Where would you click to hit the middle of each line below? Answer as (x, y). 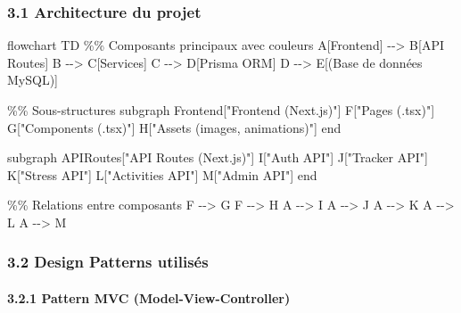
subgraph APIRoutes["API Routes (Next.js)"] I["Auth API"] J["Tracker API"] (218, 157)
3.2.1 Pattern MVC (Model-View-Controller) (149, 298)
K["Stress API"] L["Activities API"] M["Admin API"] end (162, 174)
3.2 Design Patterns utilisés (108, 262)
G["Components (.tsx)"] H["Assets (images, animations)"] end (174, 127)
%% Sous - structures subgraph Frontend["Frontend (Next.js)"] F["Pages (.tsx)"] (221, 110)
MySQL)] (33, 80)
